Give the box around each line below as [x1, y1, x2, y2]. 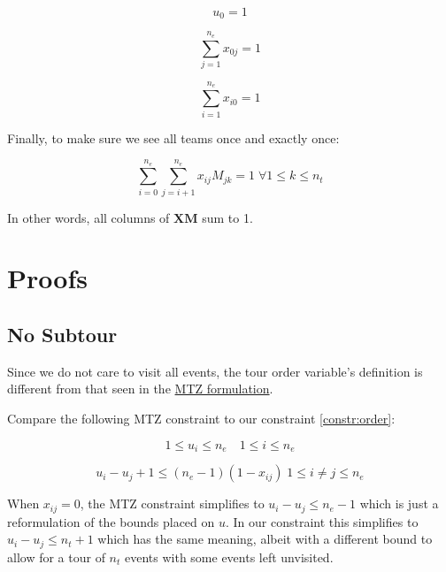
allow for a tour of [7, 547, 105, 566]
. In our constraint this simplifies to [225, 512, 419, 530]
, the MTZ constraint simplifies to [80, 494, 265, 513]
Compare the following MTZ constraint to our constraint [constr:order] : [7, 409, 396, 427]
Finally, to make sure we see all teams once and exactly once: [7, 128, 340, 147]
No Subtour [7, 321, 118, 347]
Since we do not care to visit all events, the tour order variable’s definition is [7, 362, 423, 380]
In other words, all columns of [7, 208, 170, 226]
